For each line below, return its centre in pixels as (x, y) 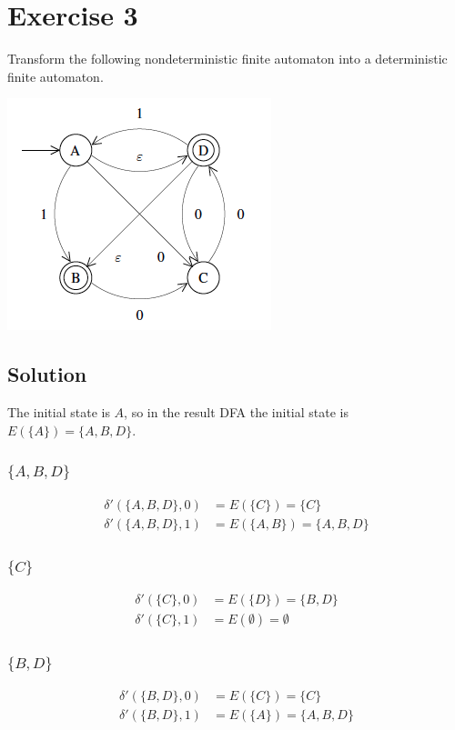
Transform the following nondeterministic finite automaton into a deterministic (227, 59)
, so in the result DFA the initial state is (236, 412)
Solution (47, 374)
